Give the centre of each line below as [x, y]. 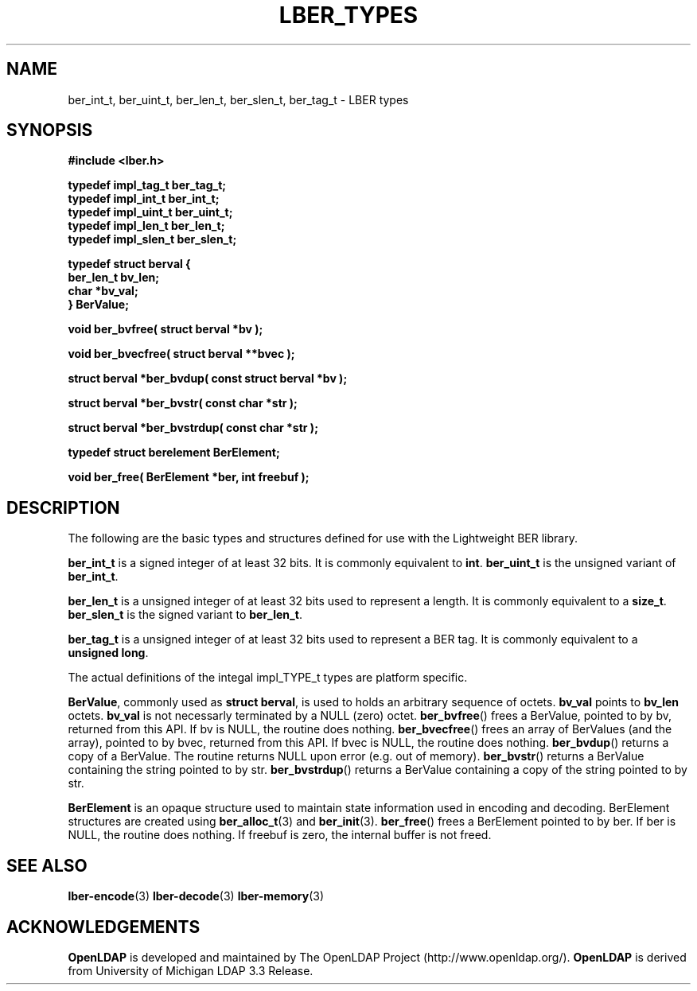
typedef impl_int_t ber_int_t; [144, 199]
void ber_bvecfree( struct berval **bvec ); [181, 354]
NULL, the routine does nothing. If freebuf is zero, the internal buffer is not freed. [280, 835]
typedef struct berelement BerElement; [174, 453]
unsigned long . [108, 653]
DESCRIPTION [63, 507]
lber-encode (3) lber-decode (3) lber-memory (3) [196, 896]
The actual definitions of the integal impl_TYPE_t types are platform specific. [268, 678]
